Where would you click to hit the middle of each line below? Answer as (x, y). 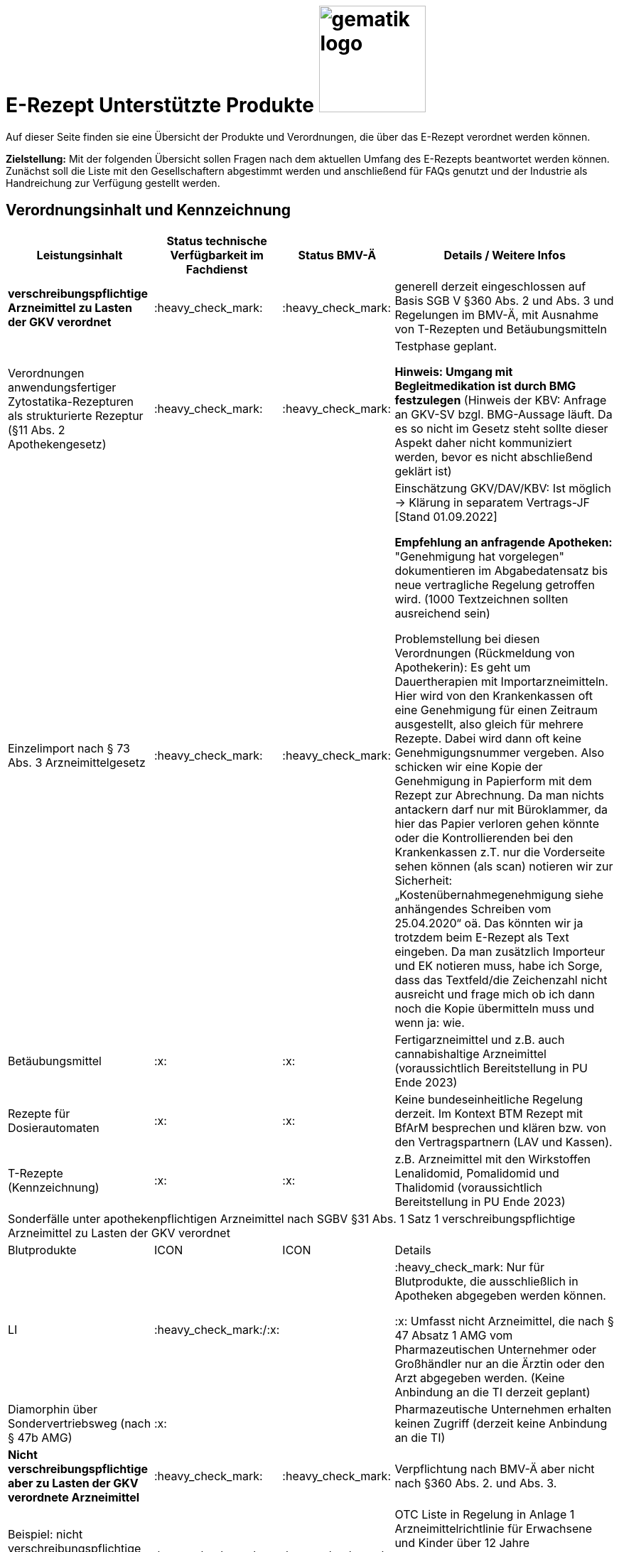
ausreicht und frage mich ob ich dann (495, 994)
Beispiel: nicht (45, 1534)
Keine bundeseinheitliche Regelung (489, 1099)
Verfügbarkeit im (217, 255)
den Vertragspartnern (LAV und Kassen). (504, 1142)
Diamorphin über (53, 1409)
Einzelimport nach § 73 (69, 748)
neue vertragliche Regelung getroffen (495, 584)
